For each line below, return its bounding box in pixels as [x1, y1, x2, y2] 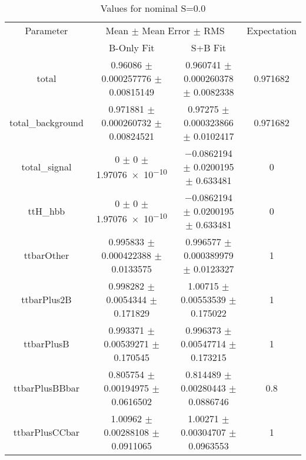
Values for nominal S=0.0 [100, 1, 206, 15]
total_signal [21, 160, 72, 173]
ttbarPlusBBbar [13, 381, 79, 395]
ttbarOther [24, 248, 69, 262]
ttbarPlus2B [21, 293, 72, 306]
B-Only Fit [109, 41, 155, 54]
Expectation [247, 24, 297, 37]
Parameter [25, 24, 68, 37]
